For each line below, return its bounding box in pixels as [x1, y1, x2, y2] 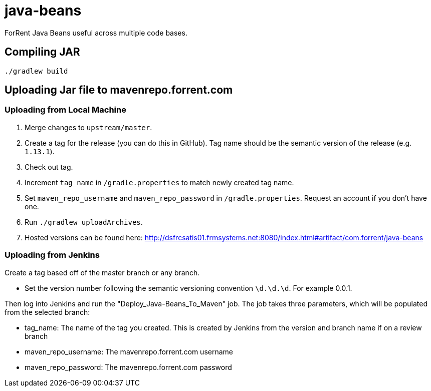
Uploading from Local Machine [5, 105, 126, 115]
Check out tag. [25, 162, 73, 171]
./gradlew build [5, 67, 68, 75]
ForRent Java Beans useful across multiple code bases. [5, 28, 187, 37]
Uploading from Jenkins [5, 250, 100, 260]
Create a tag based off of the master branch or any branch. [5, 268, 200, 277]
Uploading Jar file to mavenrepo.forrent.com [5, 84, 233, 97]
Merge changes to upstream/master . [25, 123, 152, 132]
